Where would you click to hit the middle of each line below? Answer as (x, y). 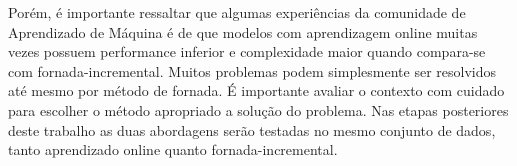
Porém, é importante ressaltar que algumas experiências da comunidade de (237, 12)
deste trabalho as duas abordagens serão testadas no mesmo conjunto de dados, (252, 129)
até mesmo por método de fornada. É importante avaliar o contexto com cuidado (256, 90)
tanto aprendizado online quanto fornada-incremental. (173, 149)
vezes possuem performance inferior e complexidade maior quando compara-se (247, 51)
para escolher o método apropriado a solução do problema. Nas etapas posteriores (258, 109)
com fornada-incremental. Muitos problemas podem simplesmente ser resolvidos (252, 70)
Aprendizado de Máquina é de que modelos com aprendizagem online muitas (243, 31)
